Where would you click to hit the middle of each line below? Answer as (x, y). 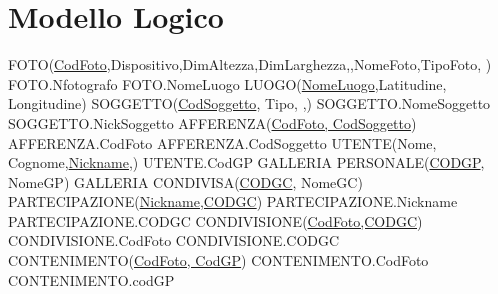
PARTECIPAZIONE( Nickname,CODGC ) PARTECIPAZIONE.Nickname (233, 201)
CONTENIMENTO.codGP (91, 279)
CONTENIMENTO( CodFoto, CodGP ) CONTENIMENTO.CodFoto (218, 260)
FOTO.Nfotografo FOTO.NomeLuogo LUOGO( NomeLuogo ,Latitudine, (227, 83)
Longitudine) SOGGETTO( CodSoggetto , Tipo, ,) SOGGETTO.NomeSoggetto (249, 103)
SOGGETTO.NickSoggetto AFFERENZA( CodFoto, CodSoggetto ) (212, 122)
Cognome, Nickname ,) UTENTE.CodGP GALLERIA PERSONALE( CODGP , (246, 162)
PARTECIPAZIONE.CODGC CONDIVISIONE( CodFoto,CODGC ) (215, 220)
